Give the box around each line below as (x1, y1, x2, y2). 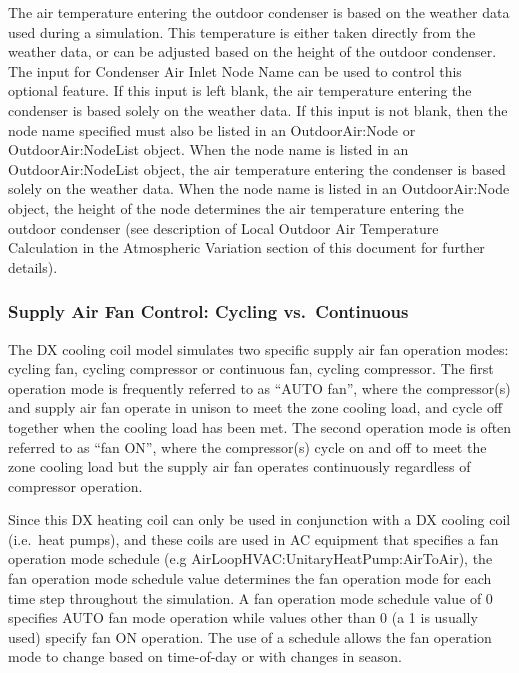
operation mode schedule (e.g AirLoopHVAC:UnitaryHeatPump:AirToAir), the (8, 548, 493, 569)
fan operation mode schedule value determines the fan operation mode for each (8, 568, 492, 589)
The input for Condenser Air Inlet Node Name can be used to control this (8, 60, 462, 81)
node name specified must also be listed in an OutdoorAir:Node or (8, 119, 416, 140)
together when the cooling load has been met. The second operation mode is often (8, 416, 512, 437)
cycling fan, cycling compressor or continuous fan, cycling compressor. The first (8, 358, 494, 379)
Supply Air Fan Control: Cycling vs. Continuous (8, 299, 409, 324)
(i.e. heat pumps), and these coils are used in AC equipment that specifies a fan (8, 528, 499, 549)
